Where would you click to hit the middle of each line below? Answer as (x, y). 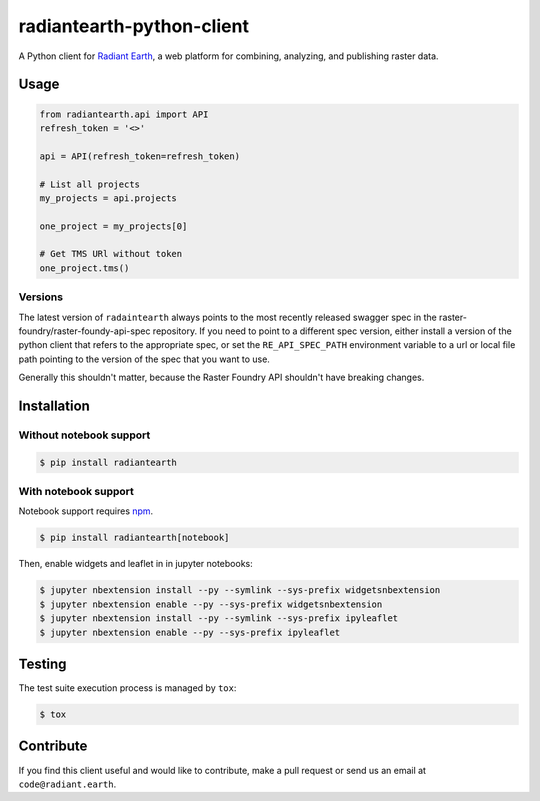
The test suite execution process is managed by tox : (127, 688)
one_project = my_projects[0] (113, 226)
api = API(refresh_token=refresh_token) (139, 156)
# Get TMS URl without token (111, 254)
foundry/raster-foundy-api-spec (84, 331)
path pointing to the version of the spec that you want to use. (144, 359)
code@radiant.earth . (67, 784)
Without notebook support (84, 435)
